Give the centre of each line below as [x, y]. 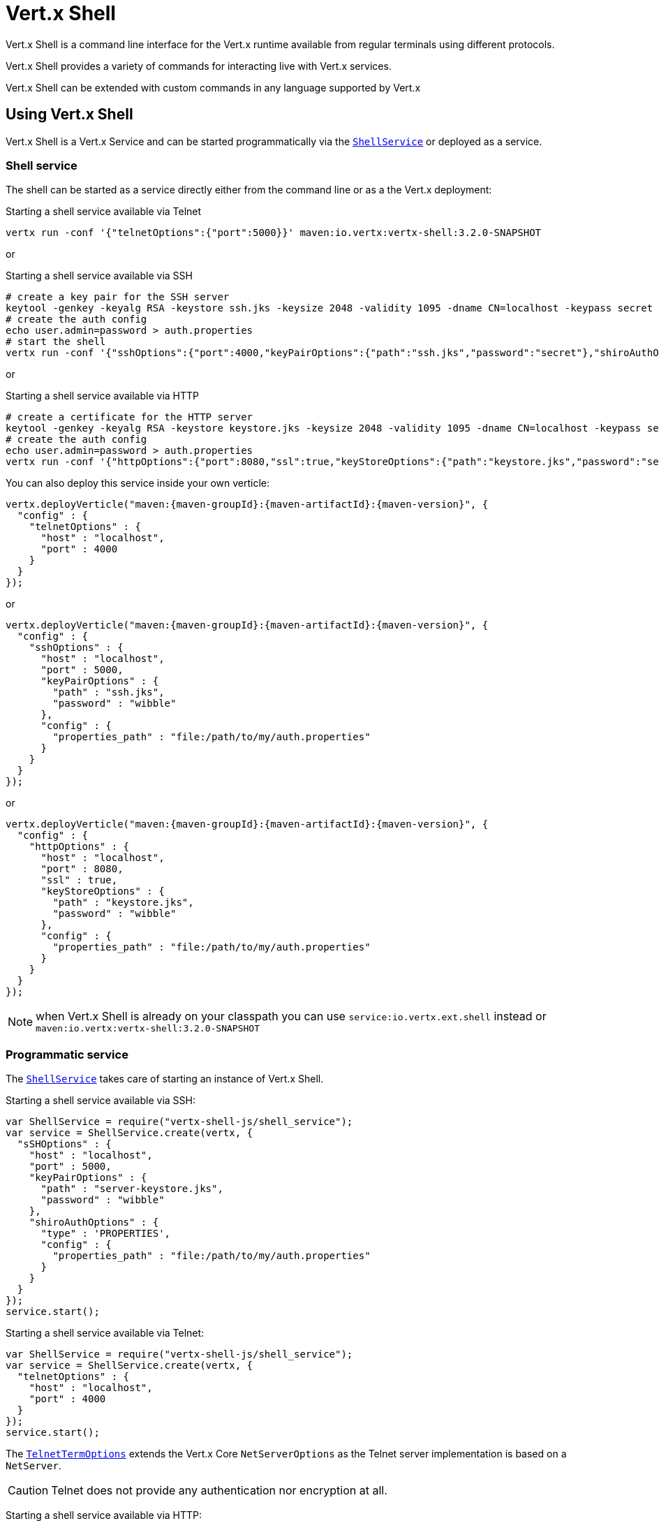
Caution [28, 1491]
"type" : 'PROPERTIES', [106, 1234]
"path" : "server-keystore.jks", [132, 1189]
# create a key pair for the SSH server [118, 297]
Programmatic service [67, 1054]
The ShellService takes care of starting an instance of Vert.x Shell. [165, 1079]
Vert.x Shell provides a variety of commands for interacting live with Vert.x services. [199, 66]
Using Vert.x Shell [69, 115]
